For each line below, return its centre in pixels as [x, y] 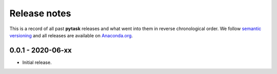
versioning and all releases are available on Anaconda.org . [71, 35]
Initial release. [37, 62]
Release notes [40, 13]
